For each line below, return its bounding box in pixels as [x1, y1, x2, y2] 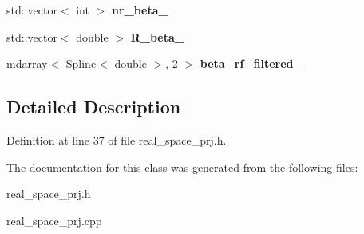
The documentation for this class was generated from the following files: [6, 158, 358, 175]
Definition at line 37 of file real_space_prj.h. [6, 131, 227, 148]
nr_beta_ [111, 2, 168, 18]
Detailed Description [6, 94, 181, 119]
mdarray [6, 55, 48, 72]
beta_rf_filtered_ [200, 55, 303, 72]
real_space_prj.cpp [6, 212, 102, 228]
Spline [65, 55, 97, 72]
